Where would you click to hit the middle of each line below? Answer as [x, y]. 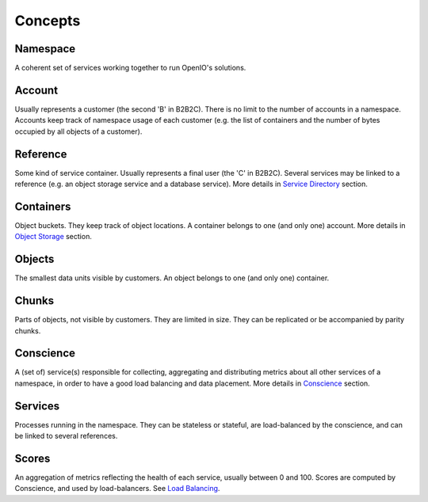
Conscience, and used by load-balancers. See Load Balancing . [117, 489]
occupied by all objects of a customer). [78, 131]
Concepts [48, 21]
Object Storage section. [53, 237]
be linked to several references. [66, 436]
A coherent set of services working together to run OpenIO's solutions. [130, 68]
